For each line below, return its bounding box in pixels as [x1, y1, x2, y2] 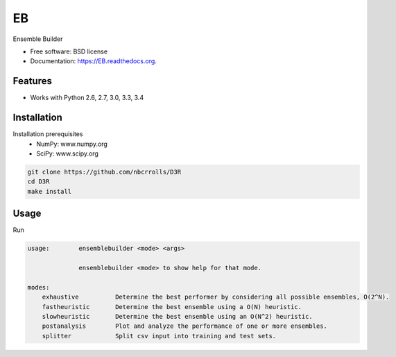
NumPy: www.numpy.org [36, 140, 107, 148]
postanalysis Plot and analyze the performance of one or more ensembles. [42, 322, 327, 330]
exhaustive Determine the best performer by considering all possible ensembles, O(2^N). [42, 293, 390, 301]
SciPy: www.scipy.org [36, 149, 98, 158]
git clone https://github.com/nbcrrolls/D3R [27, 167, 182, 176]
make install [27, 188, 72, 195]
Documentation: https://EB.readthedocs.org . [30, 57, 157, 65]
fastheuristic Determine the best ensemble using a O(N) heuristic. [42, 303, 302, 310]
